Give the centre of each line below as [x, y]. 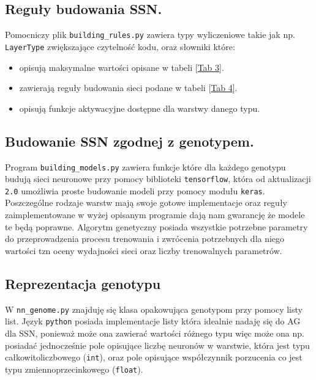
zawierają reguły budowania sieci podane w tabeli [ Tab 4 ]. [128, 88]
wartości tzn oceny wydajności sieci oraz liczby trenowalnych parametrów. [144, 250]
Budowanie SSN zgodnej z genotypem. [130, 141]
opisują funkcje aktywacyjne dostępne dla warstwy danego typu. [140, 108]
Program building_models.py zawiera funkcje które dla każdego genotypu [145, 166]
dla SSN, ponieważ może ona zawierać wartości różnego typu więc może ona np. [155, 333]
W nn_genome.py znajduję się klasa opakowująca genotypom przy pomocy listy [154, 309]
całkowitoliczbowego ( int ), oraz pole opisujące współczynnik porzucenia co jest [154, 357]
